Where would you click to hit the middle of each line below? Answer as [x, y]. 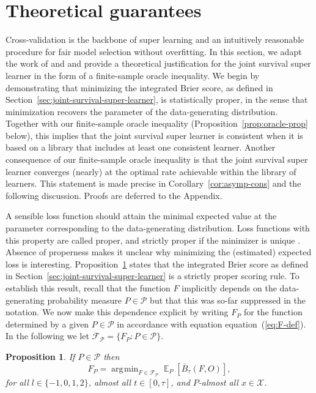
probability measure [84, 300]
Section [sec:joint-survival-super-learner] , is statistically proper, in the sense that [157, 99]
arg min [125, 369]
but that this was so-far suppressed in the [228, 300]
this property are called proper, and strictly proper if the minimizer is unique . [153, 240]
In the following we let [47, 336]
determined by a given [47, 324]
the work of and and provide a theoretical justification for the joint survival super [158, 63]
